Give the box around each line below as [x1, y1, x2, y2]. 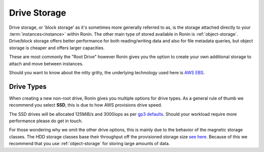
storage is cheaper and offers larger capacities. [9, 44, 105, 51]
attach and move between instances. [9, 61, 84, 66]
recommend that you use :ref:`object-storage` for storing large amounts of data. [9, 141, 170, 147]
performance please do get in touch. [9, 118, 83, 124]
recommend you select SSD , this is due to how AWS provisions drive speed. [9, 102, 162, 108]
